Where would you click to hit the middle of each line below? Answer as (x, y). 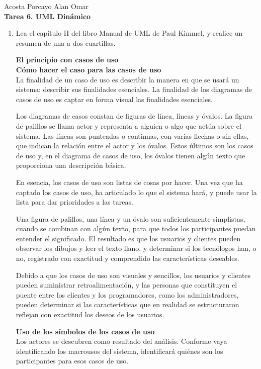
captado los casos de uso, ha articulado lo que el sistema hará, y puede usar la (136, 192)
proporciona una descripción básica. (71, 165)
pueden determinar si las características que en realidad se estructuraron (127, 304)
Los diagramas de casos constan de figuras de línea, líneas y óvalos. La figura (134, 116)
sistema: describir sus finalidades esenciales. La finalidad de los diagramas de (134, 89)
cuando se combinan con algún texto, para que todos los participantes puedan (136, 228)
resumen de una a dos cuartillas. (66, 42)
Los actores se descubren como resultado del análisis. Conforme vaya (121, 341)
